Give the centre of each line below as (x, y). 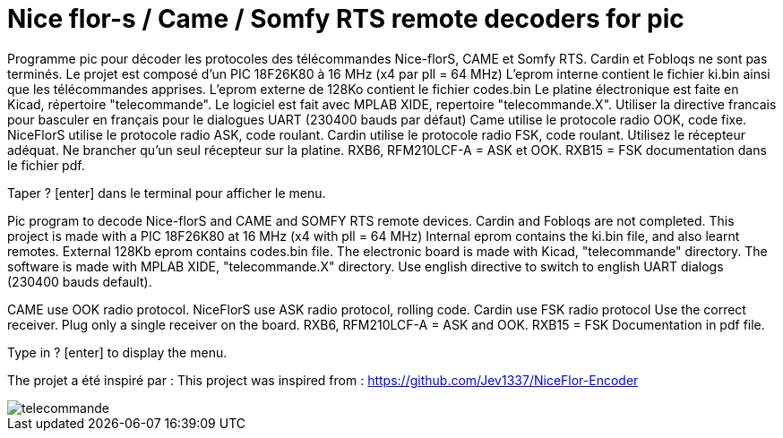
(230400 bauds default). (80, 281)
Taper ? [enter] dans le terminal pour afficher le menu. (167, 193)
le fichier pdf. (46, 165)
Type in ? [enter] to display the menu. (117, 352)
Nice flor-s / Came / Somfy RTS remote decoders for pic (346, 19)
